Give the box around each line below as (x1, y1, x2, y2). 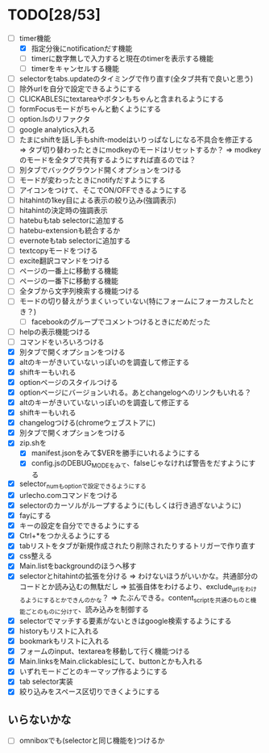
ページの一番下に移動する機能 (19, 276, 118, 286)
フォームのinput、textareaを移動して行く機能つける (19, 646, 190, 656)
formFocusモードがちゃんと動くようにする (19, 104, 162, 114)
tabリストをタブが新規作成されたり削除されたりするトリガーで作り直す (19, 541, 256, 550)
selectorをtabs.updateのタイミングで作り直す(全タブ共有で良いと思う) (19, 74, 254, 84)
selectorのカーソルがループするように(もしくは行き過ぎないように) (19, 500, 242, 510)
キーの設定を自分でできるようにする (19, 521, 140, 530)
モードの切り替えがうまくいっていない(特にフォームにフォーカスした (19, 296, 247, 306)
